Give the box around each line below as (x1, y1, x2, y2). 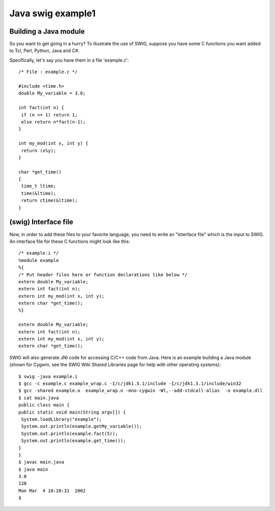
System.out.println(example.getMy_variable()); (21, 424, 142, 429)
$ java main (18, 466, 48, 472)
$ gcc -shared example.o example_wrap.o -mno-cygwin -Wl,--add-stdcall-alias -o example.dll (18, 388, 263, 394)
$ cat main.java (18, 395, 59, 401)
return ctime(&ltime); (21, 198, 78, 204)
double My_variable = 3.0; (18, 90, 86, 96)
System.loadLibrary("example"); (21, 416, 102, 422)
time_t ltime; (21, 183, 57, 189)
